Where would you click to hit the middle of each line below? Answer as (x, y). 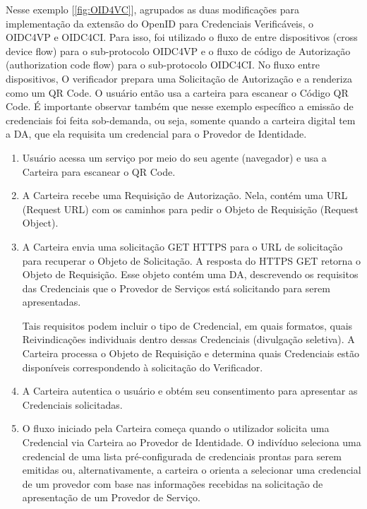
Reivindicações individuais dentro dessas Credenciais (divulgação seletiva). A (188, 339)
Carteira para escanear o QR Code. (99, 171)
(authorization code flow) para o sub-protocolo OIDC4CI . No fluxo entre (163, 65)
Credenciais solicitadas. (72, 404)
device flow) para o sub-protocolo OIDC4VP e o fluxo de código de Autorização (178, 50)
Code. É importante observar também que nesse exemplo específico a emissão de (180, 106)
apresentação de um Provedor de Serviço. (111, 497)
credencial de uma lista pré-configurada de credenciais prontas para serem (182, 456)
